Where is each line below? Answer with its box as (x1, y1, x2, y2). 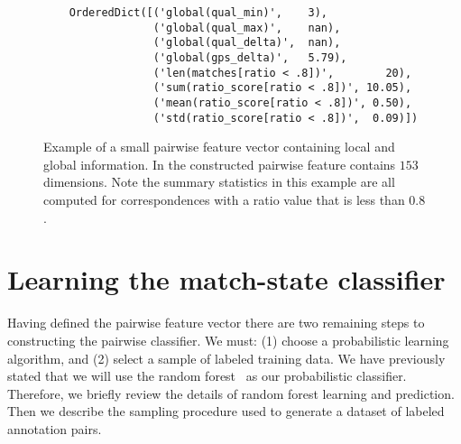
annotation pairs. (7, 419, 102, 438)
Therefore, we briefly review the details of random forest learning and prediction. (7, 384, 455, 402)
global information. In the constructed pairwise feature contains (43, 154, 396, 173)
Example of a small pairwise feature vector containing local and (43, 137, 395, 156)
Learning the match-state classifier (7, 261, 446, 298)
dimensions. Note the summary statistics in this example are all (43, 172, 395, 191)
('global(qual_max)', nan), (152, 21, 341, 34)
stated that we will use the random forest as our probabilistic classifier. (7, 366, 407, 385)
